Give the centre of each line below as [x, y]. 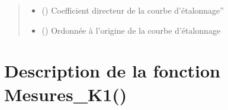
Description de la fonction [112, 71]
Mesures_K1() [66, 94]
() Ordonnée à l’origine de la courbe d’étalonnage [131, 30]
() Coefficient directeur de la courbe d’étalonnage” [133, 10]
